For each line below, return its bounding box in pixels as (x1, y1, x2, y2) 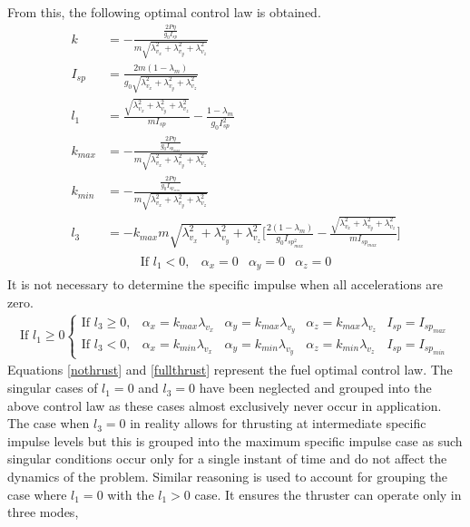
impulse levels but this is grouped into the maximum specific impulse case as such (7, 431, 463, 450)
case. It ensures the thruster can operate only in (194, 484, 462, 503)
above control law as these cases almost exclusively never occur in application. (7, 395, 442, 415)
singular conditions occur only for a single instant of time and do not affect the (7, 449, 447, 468)
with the (107, 484, 154, 503)
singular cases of (7, 378, 98, 397)
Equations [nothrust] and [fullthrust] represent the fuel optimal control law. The (7, 360, 453, 379)
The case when (7, 414, 90, 433)
